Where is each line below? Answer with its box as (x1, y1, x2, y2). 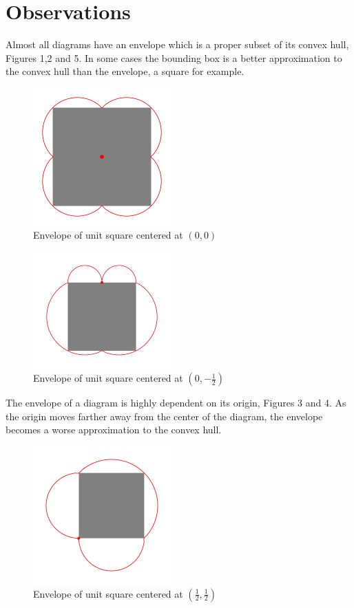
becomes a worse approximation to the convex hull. (6, 422, 222, 437)
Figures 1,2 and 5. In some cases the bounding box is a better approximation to (6, 50, 342, 65)
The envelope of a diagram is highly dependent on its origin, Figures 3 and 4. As (6, 395, 346, 410)
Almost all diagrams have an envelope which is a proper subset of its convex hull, (6, 37, 349, 52)
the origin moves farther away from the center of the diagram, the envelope (6, 409, 323, 423)
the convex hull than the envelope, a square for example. (6, 64, 244, 78)
